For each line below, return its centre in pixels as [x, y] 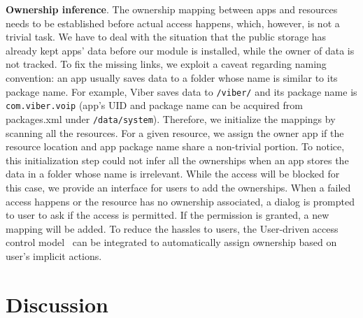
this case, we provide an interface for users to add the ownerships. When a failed [178, 187]
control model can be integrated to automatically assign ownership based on [171, 242]
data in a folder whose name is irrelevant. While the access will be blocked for [173, 174]
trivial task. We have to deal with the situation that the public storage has [166, 37]
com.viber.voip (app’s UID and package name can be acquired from [154, 105]
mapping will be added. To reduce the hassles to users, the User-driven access [172, 228]
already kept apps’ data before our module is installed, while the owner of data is [180, 50]
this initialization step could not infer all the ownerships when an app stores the [177, 160]
